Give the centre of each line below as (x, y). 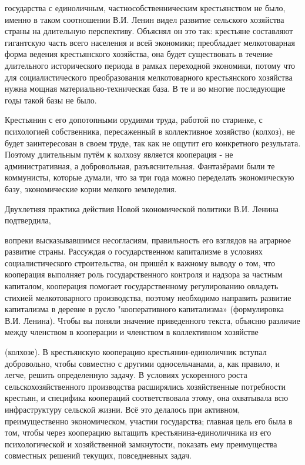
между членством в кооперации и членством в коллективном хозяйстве (132, 332)
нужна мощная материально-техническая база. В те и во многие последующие (145, 88)
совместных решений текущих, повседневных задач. (98, 455)
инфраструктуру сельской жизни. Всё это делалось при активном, (123, 409)
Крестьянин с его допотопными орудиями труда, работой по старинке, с (134, 120)
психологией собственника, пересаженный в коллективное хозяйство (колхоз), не (150, 131)
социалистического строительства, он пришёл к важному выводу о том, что (140, 262)
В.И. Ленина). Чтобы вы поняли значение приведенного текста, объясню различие (152, 320)
